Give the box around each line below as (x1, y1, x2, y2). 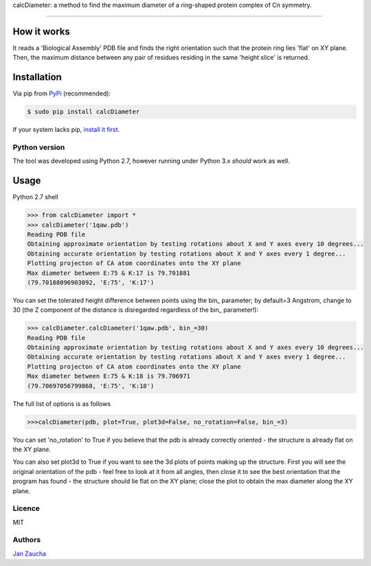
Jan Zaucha (12, 550, 47, 558)
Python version (12, 142, 65, 152)
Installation (12, 71, 62, 83)
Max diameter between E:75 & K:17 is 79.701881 (27, 269, 190, 277)
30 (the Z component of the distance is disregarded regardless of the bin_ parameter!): (12, 306, 259, 314)
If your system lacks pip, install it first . (12, 126, 120, 134)
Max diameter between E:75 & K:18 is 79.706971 (27, 372, 190, 381)
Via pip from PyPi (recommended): (12, 89, 111, 98)
